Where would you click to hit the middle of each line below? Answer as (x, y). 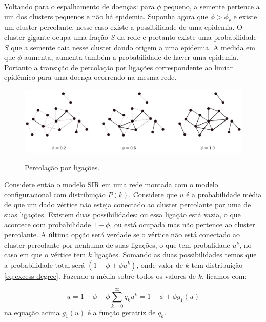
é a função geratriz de (121, 312)
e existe (245, 16)
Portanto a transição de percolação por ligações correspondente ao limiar (118, 67)
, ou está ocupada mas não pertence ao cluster (182, 224)
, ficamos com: (224, 276)
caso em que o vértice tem (45, 255)
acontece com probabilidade (48, 224)
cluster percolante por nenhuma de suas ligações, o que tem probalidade (117, 244)
